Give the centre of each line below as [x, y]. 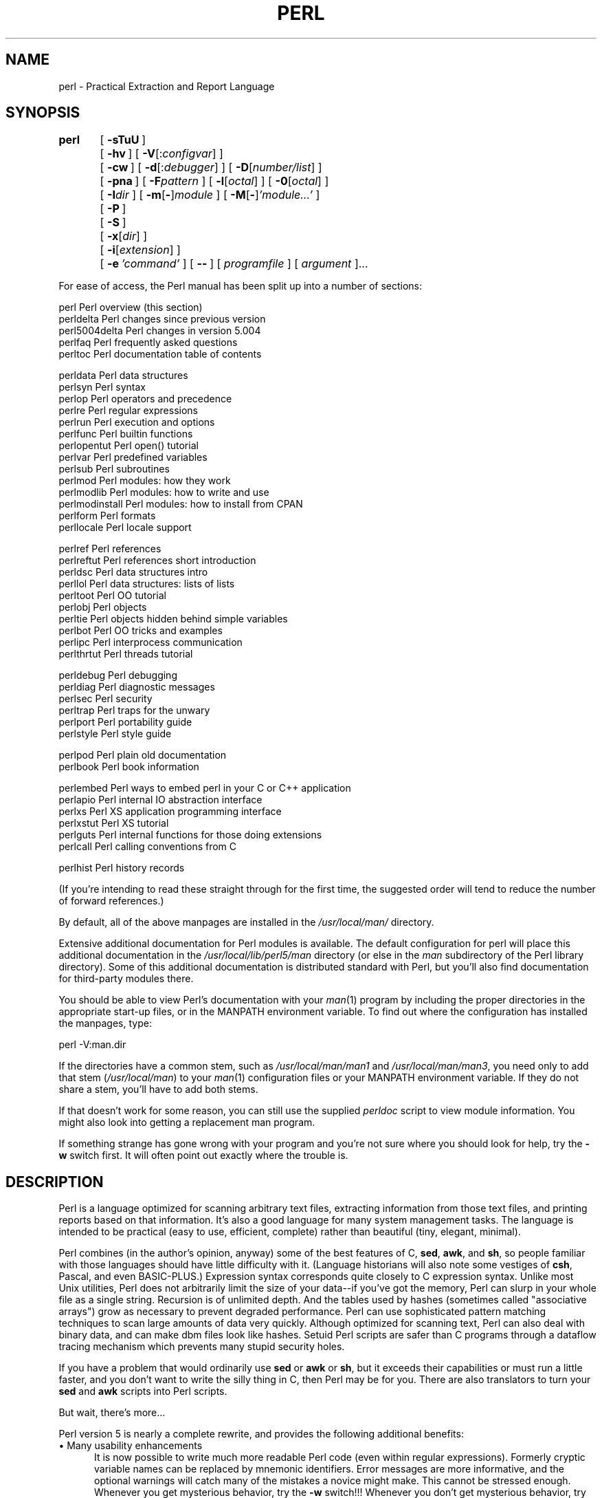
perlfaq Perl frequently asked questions [148, 343]
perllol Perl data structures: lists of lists [147, 584]
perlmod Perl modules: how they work [145, 481]
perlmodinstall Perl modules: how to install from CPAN [181, 504]
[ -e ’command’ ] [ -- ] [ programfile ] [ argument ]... [234, 264]
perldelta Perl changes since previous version [162, 319]
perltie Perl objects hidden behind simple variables [173, 619]
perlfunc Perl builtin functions [126, 434]
